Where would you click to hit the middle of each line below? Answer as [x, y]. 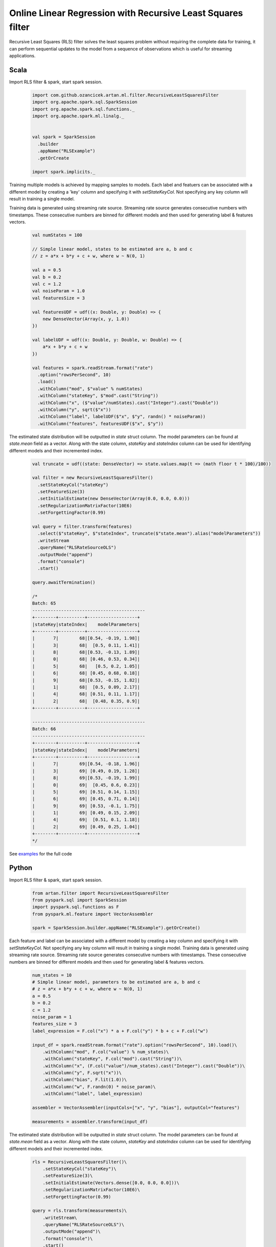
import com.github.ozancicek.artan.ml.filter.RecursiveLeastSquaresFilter [126, 95]
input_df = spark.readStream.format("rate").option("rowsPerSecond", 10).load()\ [135, 1045]
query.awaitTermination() [64, 583]
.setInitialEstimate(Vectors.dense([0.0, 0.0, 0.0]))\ [111, 1183]
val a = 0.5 [47, 270]
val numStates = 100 [57, 235]
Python [21, 868]
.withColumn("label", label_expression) [93, 1094]
